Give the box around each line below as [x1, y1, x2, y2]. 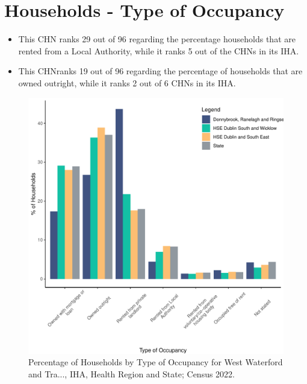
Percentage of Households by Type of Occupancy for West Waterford [28, 356, 283, 368]
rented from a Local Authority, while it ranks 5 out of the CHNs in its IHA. [18, 44, 299, 57]
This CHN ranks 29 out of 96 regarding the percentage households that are [18, 33, 296, 45]
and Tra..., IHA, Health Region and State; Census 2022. [28, 367, 235, 380]
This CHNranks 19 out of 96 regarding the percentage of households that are [18, 65, 303, 77]
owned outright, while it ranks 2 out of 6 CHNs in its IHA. [18, 76, 236, 89]
